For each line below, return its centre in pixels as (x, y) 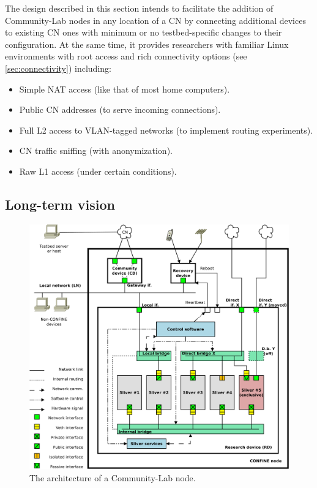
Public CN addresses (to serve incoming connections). (120, 109)
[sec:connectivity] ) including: (58, 68)
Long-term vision (60, 204)
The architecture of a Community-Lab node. (113, 477)
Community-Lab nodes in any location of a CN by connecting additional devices (155, 20)
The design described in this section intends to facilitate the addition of (139, 8)
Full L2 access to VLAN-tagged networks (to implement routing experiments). (166, 130)
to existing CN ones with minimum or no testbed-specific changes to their (144, 32)
